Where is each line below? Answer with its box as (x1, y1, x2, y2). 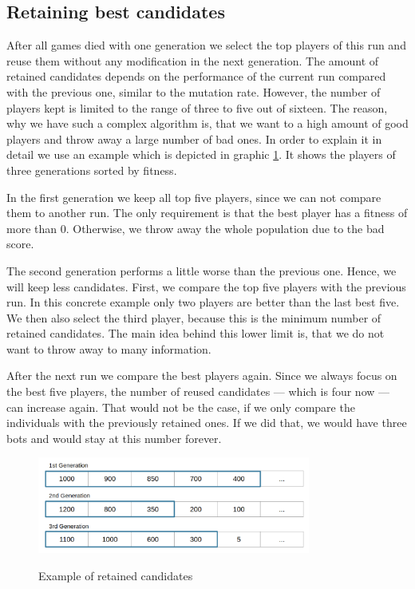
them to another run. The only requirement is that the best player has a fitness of (6, 204, 408, 221)
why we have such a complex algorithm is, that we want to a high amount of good (6, 115, 409, 132)
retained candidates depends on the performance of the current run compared (6, 68, 386, 85)
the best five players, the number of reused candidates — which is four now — (6, 383, 390, 400)
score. (6, 235, 34, 252)
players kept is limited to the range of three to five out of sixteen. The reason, (6, 99, 388, 116)
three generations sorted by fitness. (6, 161, 177, 178)
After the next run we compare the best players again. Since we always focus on (6, 367, 397, 384)
